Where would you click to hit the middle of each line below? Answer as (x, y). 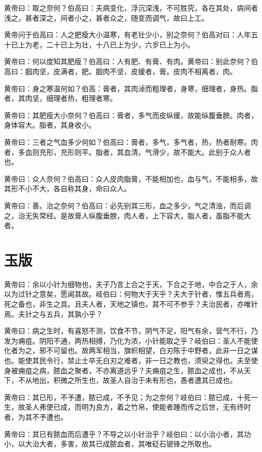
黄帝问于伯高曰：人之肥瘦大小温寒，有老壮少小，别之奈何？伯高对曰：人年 (127, 35)
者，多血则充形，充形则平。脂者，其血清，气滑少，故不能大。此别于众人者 (127, 152)
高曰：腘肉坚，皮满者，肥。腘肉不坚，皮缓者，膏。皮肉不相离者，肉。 (120, 71)
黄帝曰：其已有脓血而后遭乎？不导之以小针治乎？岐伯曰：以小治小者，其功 (127, 434)
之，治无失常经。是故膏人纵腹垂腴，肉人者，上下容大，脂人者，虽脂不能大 (127, 215)
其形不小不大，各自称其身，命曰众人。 (68, 188)
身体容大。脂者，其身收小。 (50, 125)
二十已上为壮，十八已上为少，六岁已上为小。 (120, 44)
